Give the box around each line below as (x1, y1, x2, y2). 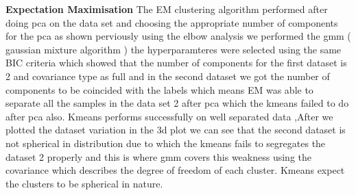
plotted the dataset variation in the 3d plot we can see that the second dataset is (5, 122, 346, 137)
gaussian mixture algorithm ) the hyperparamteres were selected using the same (5, 42, 342, 56)
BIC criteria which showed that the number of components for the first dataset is (5, 55, 347, 70)
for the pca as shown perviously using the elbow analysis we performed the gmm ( (5, 29, 351, 43)
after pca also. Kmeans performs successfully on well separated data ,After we (5, 109, 333, 123)
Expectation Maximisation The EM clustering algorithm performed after (5, 2, 328, 16)
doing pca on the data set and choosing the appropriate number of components (5, 15, 338, 29)
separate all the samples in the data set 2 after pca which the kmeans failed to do (5, 96, 349, 110)
